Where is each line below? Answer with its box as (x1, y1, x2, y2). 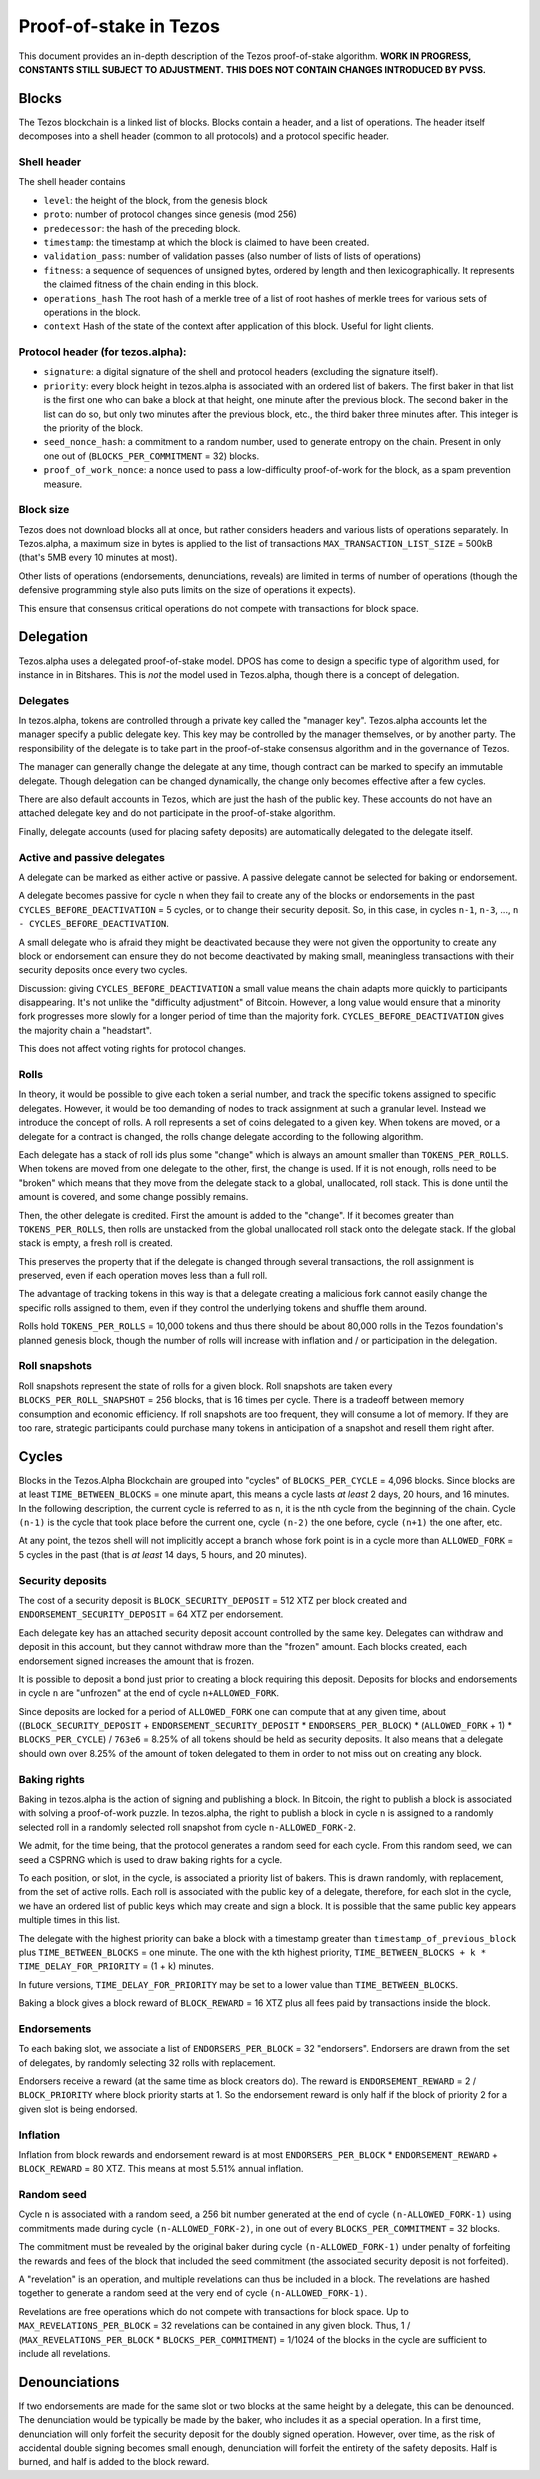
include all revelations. (18, 2347, 111, 2359)
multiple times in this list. (18, 1914, 120, 1926)
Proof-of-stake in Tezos (18, 15, 220, 37)
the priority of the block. (43, 421, 144, 434)
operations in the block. (43, 306, 141, 318)
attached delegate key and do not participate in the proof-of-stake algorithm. (18, 807, 336, 819)
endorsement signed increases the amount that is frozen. (18, 1655, 255, 1667)
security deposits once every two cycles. (18, 964, 188, 976)
